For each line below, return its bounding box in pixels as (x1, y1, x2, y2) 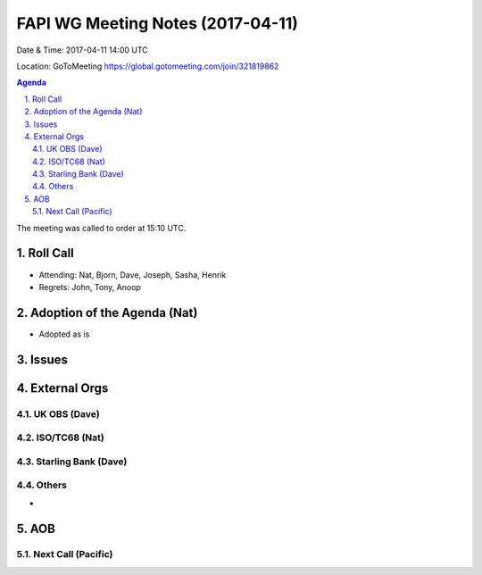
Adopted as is (38, 329, 90, 339)
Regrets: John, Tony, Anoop (38, 281, 142, 292)
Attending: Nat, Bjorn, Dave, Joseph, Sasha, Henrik (38, 269, 227, 280)
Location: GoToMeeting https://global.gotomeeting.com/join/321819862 (16, 61, 279, 71)
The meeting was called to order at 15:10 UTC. (16, 222, 187, 233)
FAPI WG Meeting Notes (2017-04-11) (16, 13, 299, 33)
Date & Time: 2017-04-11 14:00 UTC (16, 45, 148, 55)
